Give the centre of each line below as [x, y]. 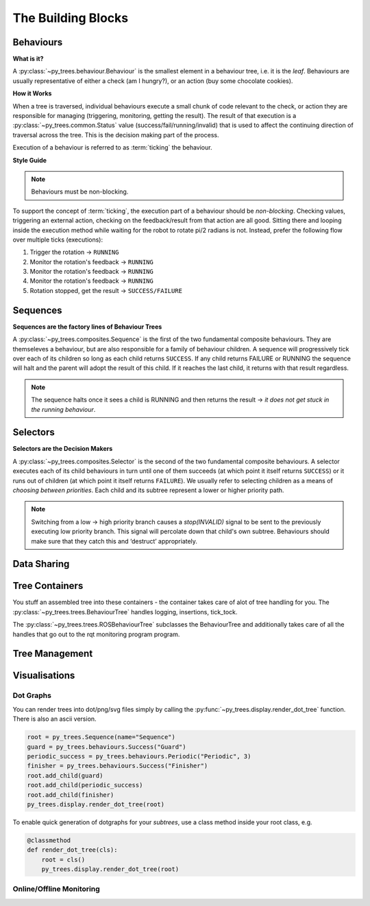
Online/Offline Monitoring [56, 889]
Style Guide [30, 160]
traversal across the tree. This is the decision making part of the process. [116, 135]
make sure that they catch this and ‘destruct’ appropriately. [114, 541]
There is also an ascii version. [54, 719]
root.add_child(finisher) [71, 795]
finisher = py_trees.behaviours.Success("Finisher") [118, 766]
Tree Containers [48, 586]
